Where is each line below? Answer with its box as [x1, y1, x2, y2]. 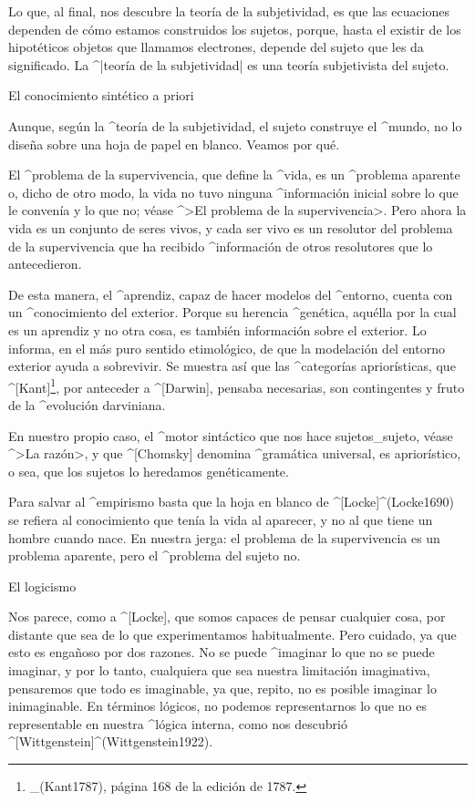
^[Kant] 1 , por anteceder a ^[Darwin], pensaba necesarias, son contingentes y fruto [8, 375, 465, 396]
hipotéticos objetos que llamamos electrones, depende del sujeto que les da [8, 37, 424, 57]
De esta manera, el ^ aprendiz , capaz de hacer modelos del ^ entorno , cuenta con [8, 284, 453, 303]
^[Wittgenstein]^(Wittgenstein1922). [8, 732, 213, 751]
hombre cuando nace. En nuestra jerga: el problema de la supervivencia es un [8, 528, 440, 547]
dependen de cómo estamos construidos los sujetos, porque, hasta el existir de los [8, 19, 461, 38]
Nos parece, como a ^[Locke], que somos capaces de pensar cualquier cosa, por [8, 607, 446, 626]
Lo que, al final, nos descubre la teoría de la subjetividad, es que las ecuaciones [8, 2, 450, 20]
